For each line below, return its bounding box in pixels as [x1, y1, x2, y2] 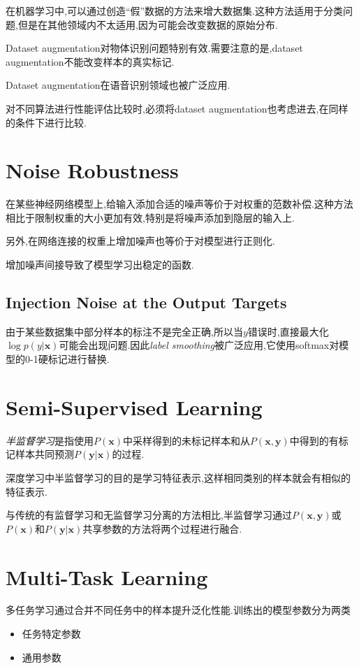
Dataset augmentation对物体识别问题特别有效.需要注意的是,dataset [6, 41, 303, 55]
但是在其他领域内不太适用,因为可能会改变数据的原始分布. [17, 17, 278, 31]
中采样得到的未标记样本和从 [122, 433, 250, 447]
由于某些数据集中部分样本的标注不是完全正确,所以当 [6, 324, 243, 338]
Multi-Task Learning [6, 562, 208, 591]
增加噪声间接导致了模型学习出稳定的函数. [6, 257, 194, 272]
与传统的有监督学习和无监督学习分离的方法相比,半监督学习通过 [6, 508, 292, 522]
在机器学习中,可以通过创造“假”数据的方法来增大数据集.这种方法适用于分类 [6, 3, 343, 17]
